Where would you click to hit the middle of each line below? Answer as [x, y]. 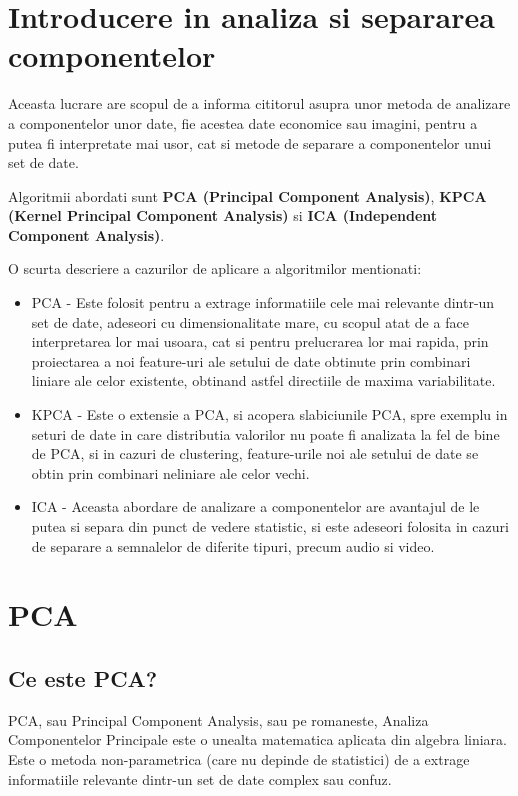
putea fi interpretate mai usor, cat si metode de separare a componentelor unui [250, 142]
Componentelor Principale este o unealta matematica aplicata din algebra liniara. [257, 739]
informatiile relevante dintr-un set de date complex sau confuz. [200, 778]
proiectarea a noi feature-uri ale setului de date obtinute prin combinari [251, 360]
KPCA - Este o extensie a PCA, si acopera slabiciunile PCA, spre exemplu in [269, 414]
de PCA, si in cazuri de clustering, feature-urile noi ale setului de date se [255, 453]
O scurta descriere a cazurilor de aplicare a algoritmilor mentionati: [215, 268]
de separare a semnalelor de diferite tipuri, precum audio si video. [233, 545]
